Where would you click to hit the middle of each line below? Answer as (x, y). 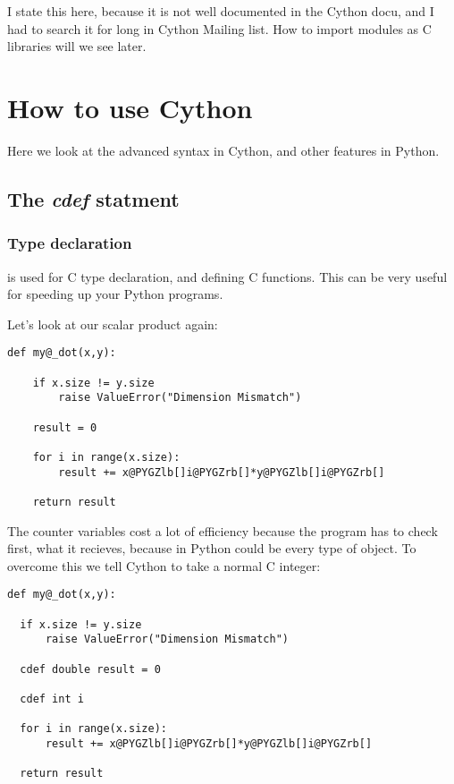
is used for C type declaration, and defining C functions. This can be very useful (227, 276)
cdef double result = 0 (90, 669)
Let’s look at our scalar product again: (113, 324)
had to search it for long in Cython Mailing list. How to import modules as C (219, 28)
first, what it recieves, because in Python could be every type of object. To (212, 548)
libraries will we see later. (77, 46)
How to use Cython (130, 107)
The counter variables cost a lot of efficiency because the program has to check (223, 530)
